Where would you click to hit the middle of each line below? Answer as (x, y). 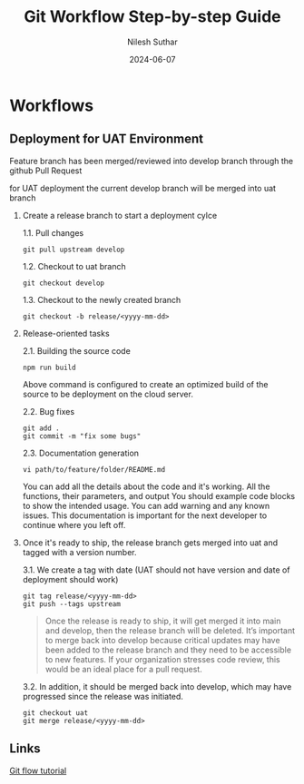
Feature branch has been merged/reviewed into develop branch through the (151, 161)
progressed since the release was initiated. (103, 696)
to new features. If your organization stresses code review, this (162, 659)
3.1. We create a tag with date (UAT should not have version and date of (156, 570)
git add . (41, 428)
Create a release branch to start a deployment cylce (120, 215)
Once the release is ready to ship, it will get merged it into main (163, 621)
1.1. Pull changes (53, 232)
